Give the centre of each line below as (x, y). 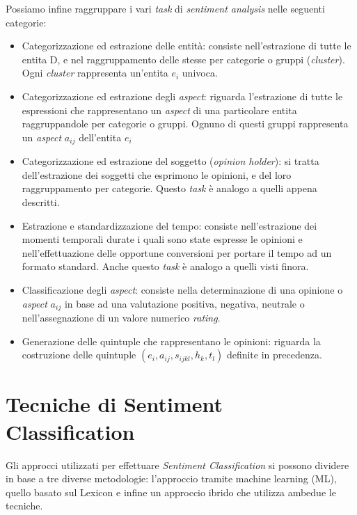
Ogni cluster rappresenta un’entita (95, 73)
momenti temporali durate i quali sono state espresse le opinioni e (162, 239)
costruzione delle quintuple (79, 355)
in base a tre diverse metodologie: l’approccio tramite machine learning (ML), (171, 478)
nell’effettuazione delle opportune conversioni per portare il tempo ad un (177, 252)
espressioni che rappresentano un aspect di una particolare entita (159, 110)
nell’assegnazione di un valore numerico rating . (121, 317)
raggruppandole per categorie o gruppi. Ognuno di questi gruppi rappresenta (185, 124)
